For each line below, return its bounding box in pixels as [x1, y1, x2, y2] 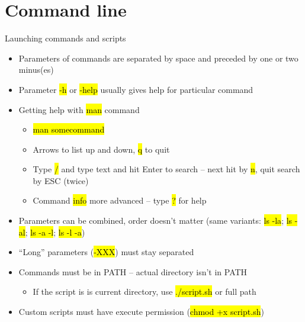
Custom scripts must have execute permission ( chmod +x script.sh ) [18, 305, 264, 318]
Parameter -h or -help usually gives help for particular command [18, 83, 253, 95]
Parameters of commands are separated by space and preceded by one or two [18, 51, 298, 64]
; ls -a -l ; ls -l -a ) [25, 226, 85, 238]
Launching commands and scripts [5, 32, 126, 44]
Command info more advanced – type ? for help [33, 194, 207, 207]
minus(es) [18, 63, 54, 76]
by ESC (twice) [33, 174, 89, 186]
